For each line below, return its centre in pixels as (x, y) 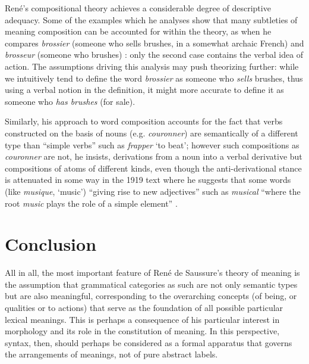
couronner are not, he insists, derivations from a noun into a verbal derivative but (154, 156)
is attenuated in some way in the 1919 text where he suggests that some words (148, 180)
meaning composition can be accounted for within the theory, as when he (138, 31)
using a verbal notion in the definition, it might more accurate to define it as (144, 90)
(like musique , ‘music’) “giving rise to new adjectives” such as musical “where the (153, 191)
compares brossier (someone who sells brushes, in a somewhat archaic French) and (154, 43)
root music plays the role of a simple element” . (91, 203)
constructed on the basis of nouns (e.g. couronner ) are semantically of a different (152, 133)
